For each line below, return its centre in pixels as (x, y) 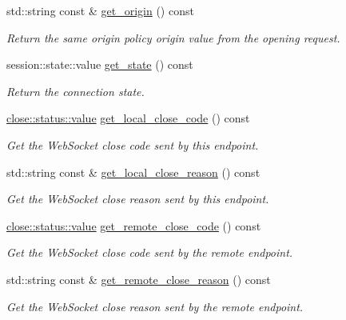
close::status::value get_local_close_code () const (128, 118)
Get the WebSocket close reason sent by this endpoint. (138, 199)
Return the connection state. (76, 91)
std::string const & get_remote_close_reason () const (139, 279)
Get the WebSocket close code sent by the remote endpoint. (150, 252)
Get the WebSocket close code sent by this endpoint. (133, 144)
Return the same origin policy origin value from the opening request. (173, 37)
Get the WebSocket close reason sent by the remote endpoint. (155, 306)
